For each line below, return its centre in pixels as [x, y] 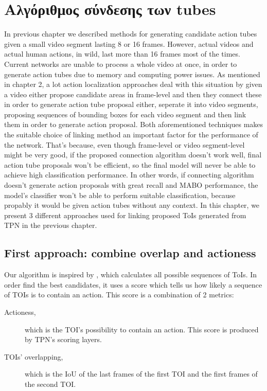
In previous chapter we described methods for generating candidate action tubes [131, 34]
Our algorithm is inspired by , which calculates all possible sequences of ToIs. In [131, 274]
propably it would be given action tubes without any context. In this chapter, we [132, 205]
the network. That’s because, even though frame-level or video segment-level [124, 144]
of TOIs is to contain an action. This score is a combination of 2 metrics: [119, 295]
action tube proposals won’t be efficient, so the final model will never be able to [130, 164]
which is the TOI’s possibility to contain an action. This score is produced [142, 329]
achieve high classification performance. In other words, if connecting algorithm [129, 175]
